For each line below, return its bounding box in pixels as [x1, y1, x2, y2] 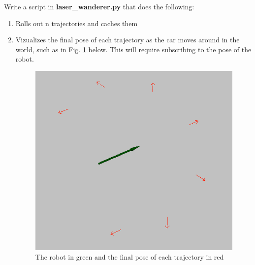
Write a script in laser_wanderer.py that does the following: [4, 1, 194, 11]
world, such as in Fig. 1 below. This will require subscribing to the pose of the [15, 44, 252, 54]
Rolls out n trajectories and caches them [15, 18, 138, 28]
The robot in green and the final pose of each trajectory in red [35, 252, 224, 262]
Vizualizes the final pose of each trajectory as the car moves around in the [15, 34, 240, 45]
